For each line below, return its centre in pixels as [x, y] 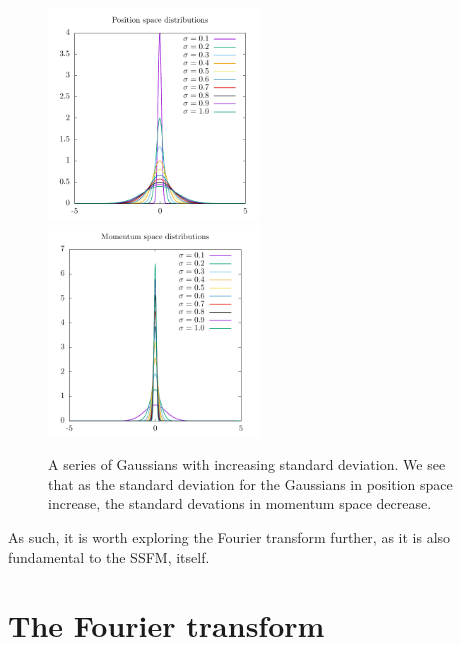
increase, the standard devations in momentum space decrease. [240, 503]
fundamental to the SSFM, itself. [109, 556]
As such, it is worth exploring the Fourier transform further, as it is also [229, 536]
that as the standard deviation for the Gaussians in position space [250, 483]
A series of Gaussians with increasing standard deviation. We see [247, 464]
